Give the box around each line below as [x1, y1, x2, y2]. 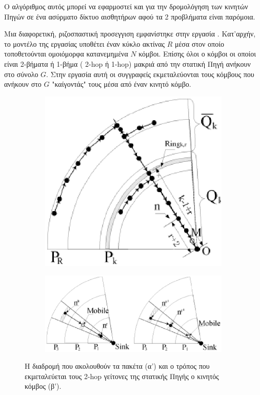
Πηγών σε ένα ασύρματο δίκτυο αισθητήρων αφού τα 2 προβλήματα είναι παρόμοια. [4, 11, 255, 22]
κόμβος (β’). [25, 381, 62, 391]
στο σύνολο [4, 68, 38, 79]
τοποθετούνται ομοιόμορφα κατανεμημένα [4, 48, 128, 59]
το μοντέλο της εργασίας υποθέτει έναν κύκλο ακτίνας [4, 38, 165, 49]
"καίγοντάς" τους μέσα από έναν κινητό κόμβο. [52, 79, 191, 89]
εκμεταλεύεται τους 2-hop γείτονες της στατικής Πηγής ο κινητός [25, 370, 219, 381]
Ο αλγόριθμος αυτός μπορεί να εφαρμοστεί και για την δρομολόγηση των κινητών [4, 1, 248, 11]
